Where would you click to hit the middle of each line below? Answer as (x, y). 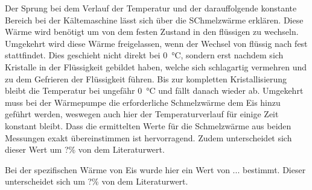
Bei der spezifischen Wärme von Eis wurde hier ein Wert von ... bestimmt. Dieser (155, 169)
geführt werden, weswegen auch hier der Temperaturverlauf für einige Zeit (142, 114)
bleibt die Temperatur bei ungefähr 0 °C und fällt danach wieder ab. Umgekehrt (154, 90)
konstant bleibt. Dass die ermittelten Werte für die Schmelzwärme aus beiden (148, 125)
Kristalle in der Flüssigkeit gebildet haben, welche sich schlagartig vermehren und (156, 66)
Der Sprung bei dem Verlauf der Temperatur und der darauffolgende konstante (151, 8)
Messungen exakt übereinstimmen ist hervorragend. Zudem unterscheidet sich (148, 137)
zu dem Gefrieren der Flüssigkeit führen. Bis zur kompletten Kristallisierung (146, 78)
